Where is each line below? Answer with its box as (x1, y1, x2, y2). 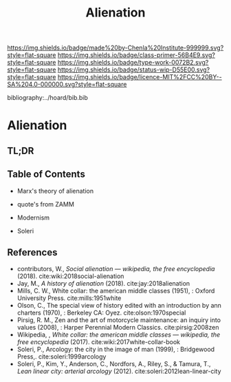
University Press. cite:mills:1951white (16, 294, 122, 302)
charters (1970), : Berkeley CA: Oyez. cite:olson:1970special (16, 308, 186, 317)
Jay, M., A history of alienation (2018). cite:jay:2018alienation (16, 279, 190, 288)
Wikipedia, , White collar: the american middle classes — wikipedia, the (16, 330, 221, 339)
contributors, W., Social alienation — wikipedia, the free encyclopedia (16, 265, 215, 273)
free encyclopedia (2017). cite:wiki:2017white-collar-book (16, 338, 181, 346)
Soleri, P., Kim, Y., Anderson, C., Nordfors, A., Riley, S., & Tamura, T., (16, 360, 211, 368)
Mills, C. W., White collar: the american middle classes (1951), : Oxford (16, 287, 215, 295)
